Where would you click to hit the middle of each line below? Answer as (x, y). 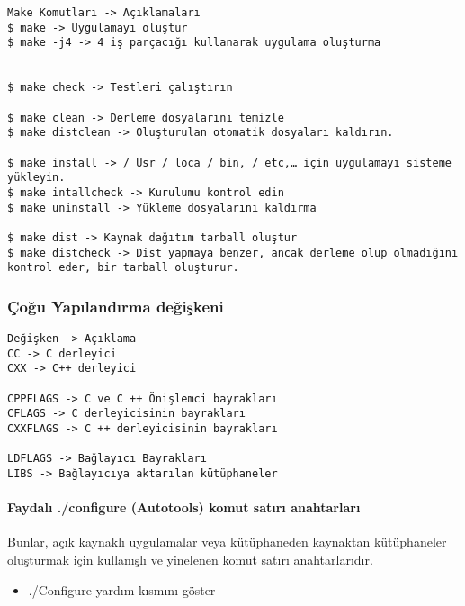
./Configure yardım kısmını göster (122, 589)
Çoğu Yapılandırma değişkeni (116, 306)
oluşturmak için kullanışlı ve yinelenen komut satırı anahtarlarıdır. (190, 559)
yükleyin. (36, 178)
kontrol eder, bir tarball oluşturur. (123, 268)
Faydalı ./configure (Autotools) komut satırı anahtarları (184, 507)
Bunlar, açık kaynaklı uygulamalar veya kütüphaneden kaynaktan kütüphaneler (227, 542)
